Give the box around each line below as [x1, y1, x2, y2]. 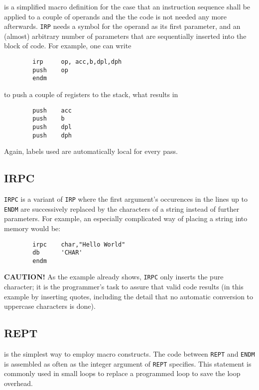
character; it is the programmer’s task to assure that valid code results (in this [4, 281, 244, 292]
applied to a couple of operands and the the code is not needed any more [4, 11, 227, 21]
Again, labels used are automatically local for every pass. [4, 146, 178, 156]
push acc [32, 107, 72, 114]
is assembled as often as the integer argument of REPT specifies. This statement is [4, 358, 252, 369]
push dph [32, 131, 72, 139]
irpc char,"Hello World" [32, 241, 126, 248]
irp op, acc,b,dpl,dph [32, 58, 122, 66]
